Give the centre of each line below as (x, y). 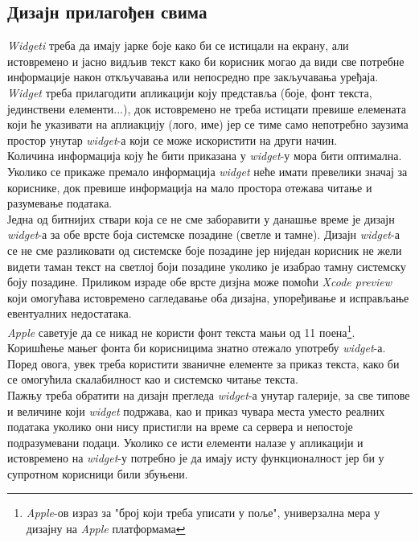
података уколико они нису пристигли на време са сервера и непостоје (180, 427)
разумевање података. (60, 203)
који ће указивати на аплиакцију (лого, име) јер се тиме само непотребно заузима (208, 124)
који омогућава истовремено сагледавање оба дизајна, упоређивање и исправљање (208, 297)
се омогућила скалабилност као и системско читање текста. (153, 379)
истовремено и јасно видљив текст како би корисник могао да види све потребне (206, 61)
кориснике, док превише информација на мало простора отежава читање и (190, 187)
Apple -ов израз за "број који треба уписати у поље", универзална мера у (203, 513)
